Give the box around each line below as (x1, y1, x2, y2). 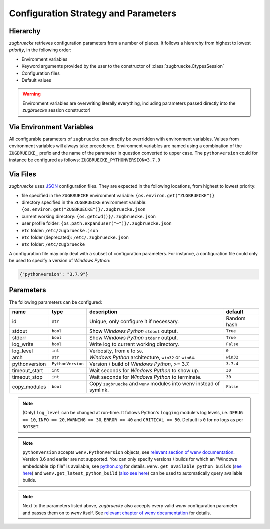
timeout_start (12, 367, 43, 374)
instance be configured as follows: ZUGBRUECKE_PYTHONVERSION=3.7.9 (9, 157, 161, 163)
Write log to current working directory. (89, 341, 179, 348)
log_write (12, 341, 34, 348)
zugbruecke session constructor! (22, 107, 91, 113)
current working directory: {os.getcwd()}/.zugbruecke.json (21, 213, 156, 219)
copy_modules (12, 383, 47, 390)
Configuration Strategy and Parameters (9, 8, 177, 19)
